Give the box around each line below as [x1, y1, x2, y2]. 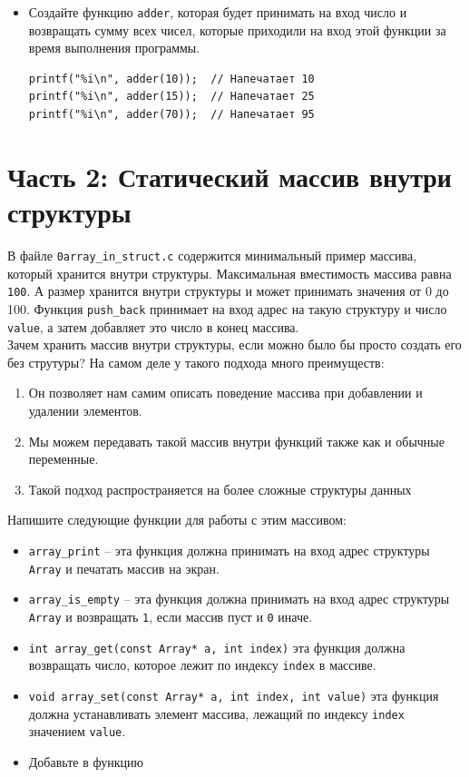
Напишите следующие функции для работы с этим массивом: [7, 510, 347, 529]
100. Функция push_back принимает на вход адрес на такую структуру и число [7, 299, 447, 318]
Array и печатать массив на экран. [28, 558, 220, 577]
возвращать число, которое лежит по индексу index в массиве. [28, 655, 376, 674]
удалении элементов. [28, 400, 142, 419]
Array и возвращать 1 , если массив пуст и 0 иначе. [28, 606, 313, 625]
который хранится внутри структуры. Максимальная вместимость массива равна [7, 263, 452, 282]
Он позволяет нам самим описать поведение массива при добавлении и [28, 383, 423, 402]
